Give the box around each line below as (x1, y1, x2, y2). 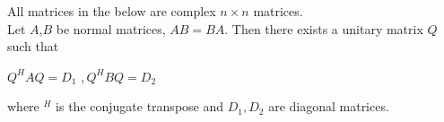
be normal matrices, (56, 19, 166, 38)
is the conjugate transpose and (56, 97, 224, 116)
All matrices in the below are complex (7, 2, 216, 20)
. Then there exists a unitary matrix (224, 19, 423, 38)
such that (7, 37, 59, 56)
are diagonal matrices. (268, 97, 389, 116)
